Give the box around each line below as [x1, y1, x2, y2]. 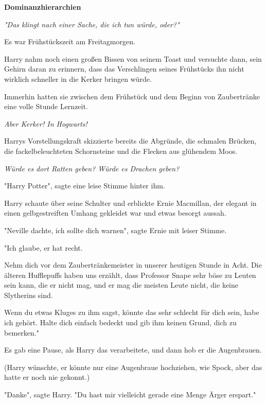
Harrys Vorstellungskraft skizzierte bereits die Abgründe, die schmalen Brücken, [4, 135, 257, 146]
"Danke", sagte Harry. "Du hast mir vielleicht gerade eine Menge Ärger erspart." [4, 389, 256, 400]
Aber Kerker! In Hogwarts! [4, 118, 87, 129]
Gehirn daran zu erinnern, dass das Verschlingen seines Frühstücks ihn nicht [4, 63, 244, 74]
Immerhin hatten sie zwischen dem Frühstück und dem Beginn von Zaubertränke [4, 91, 260, 101]
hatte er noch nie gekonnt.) [4, 372, 90, 382]
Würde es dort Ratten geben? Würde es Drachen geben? [4, 163, 180, 173]
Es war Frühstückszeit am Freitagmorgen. [4, 36, 135, 47]
